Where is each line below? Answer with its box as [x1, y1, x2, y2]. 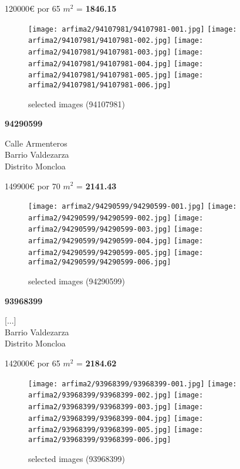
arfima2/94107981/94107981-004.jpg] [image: [28, 59, 204, 68]
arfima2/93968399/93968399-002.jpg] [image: [28, 391, 204, 400]
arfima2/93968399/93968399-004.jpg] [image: [28, 414, 204, 423]
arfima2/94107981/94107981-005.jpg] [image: [28, 71, 204, 80]
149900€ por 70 [5, 179, 60, 192]
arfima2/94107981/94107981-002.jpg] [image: [28, 36, 204, 45]
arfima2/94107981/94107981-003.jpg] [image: [28, 47, 204, 56]
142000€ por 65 [5, 357, 60, 369]
